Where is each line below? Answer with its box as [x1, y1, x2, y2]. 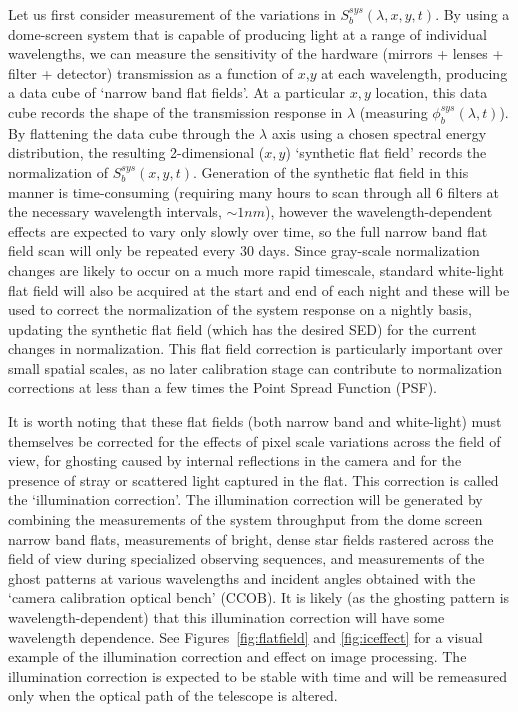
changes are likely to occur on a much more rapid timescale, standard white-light [8, 259, 504, 280]
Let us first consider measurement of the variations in [8, 4, 336, 24]
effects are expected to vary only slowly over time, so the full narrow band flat [8, 220, 488, 241]
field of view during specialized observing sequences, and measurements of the [8, 548, 485, 569]
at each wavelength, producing [321, 62, 508, 83]
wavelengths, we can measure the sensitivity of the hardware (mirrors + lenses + [8, 43, 504, 64]
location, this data [375, 82, 488, 103]
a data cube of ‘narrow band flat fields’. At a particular [8, 82, 346, 103]
